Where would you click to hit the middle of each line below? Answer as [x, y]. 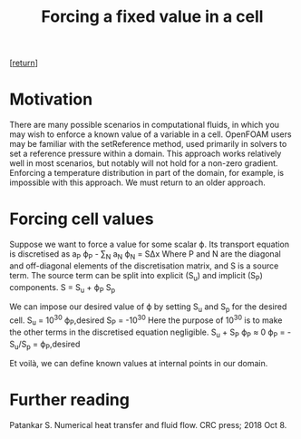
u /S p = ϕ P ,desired [47, 345]
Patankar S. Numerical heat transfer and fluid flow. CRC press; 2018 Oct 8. [148, 425]
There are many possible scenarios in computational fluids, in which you [144, 125]
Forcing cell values [82, 219]
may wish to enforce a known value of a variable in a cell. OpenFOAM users [150, 134]
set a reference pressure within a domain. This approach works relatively [146, 154]
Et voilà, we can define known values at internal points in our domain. [139, 364]
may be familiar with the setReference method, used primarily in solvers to [148, 144]
